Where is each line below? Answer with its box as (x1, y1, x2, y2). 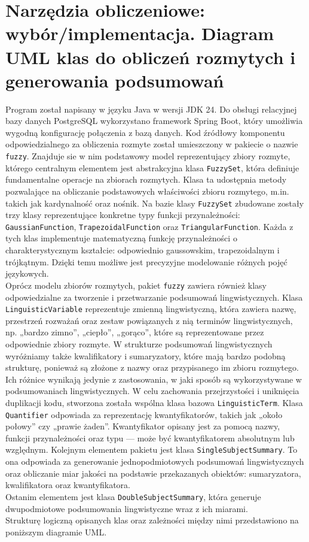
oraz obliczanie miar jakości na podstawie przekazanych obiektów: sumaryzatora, (5, 467, 301, 479)
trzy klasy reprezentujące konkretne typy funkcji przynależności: (5, 208, 240, 221)
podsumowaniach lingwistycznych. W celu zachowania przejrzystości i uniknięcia (5, 384, 299, 397)
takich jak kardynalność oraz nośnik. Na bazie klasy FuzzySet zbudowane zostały (5, 196, 304, 209)
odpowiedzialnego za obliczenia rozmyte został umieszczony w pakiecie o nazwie (5, 138, 298, 150)
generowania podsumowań (5, 68, 224, 92)
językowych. (5, 267, 49, 280)
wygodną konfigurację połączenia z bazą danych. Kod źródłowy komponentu (5, 126, 285, 138)
